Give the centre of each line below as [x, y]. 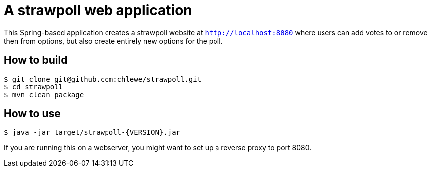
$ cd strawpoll [34, 87]
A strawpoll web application [98, 10]
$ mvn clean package [44, 95]
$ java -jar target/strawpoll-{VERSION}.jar [92, 132]
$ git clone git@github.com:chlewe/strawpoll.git [103, 79]
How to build [36, 60]
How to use [32, 114]
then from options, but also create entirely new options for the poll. [113, 41]
